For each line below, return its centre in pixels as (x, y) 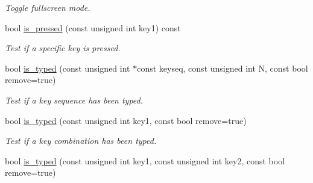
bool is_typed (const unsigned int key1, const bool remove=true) (126, 120)
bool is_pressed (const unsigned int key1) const (93, 27)
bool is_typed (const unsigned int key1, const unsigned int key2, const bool (145, 160)
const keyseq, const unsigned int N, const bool (223, 68)
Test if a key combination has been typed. (81, 141)
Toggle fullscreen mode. (48, 7)
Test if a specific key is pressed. (63, 48)
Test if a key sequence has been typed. (74, 100)
